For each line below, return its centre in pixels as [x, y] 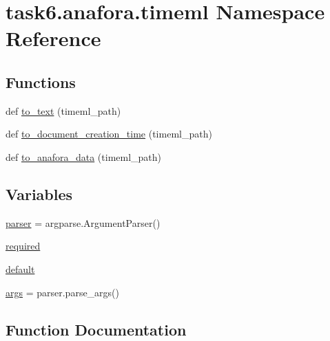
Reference [53, 38]
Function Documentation [96, 329]
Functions [41, 81]
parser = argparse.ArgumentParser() [83, 222]
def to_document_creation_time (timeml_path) [109, 134]
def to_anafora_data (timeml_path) [84, 156]
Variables [39, 194]
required [23, 246]
